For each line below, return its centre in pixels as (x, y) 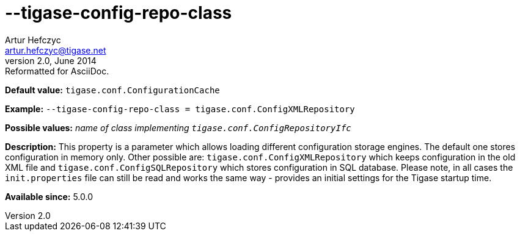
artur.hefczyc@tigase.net (56, 50)
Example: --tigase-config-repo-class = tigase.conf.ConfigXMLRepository (180, 109)
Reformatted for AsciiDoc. (57, 71)
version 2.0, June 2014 (51, 60)
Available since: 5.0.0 (49, 196)
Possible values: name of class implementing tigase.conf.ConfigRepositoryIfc (178, 127)
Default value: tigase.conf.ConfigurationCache (112, 90)
